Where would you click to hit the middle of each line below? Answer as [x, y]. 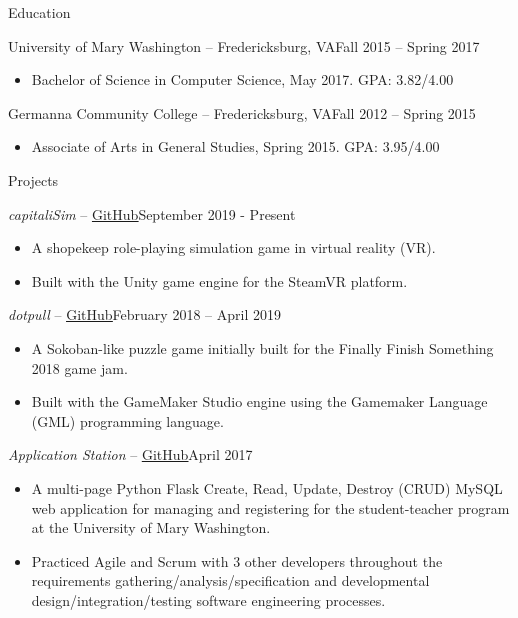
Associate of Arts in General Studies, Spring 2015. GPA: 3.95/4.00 [235, 146]
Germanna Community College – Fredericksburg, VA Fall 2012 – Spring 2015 [242, 112]
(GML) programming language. [127, 420]
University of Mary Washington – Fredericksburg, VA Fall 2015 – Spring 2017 [244, 45]
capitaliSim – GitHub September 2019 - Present [152, 213]
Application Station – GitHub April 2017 [130, 454]
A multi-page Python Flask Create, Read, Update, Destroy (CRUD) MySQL [267, 487]
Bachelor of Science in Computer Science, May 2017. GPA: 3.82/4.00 [242, 79]
